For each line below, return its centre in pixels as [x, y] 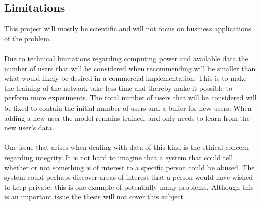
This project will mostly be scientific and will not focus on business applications [128, 29]
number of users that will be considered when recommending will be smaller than [130, 68]
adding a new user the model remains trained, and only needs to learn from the [127, 117]
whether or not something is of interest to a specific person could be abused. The [129, 167]
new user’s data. [29, 127]
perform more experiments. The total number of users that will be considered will [130, 98]
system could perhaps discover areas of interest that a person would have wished [129, 177]
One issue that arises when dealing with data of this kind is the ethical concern [127, 147]
